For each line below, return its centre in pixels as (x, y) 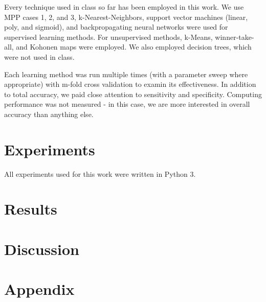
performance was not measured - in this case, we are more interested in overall (127, 104)
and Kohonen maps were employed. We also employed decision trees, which (134, 47)
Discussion (42, 249)
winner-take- (235, 37)
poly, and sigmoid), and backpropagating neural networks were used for (116, 27)
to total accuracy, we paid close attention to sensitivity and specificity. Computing (133, 94)
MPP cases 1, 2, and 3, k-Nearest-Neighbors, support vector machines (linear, (126, 17)
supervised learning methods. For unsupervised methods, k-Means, (108, 37)
